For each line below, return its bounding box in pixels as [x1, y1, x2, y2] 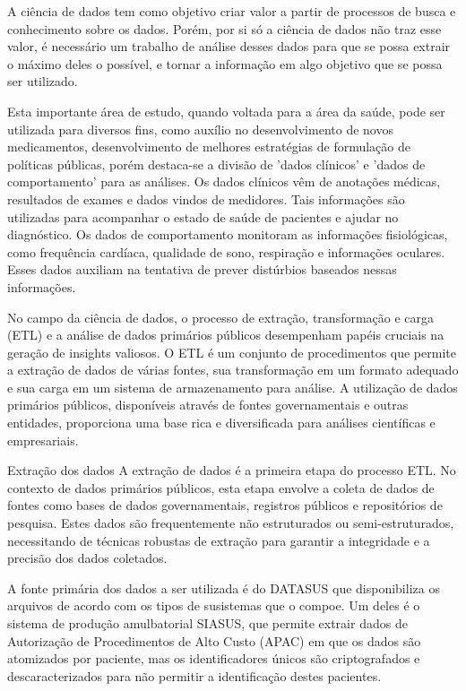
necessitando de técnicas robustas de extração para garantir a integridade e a [7, 531, 430, 549]
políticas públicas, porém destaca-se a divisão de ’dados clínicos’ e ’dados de [7, 154, 426, 173]
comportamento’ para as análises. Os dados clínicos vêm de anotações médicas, [7, 172, 441, 191]
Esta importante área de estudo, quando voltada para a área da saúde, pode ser [7, 101, 445, 120]
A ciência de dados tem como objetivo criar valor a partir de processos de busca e [7, 2, 456, 20]
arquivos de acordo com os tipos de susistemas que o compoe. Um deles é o [7, 596, 420, 615]
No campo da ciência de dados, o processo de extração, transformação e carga [7, 307, 435, 326]
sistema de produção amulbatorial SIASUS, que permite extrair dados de [7, 614, 408, 632]
